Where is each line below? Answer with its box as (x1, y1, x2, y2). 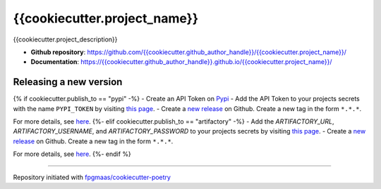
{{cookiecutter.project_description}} (13, 35, 118, 44)
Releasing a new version (13, 76, 123, 88)
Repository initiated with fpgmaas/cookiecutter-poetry (13, 173, 171, 181)
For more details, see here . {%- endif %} (13, 150, 132, 158)
